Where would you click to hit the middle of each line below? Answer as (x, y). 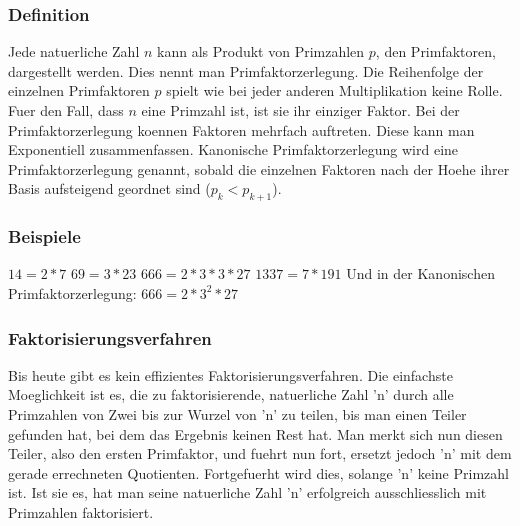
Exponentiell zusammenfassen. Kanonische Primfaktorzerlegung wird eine (233, 149)
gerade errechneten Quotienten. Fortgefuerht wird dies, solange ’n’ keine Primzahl (258, 472)
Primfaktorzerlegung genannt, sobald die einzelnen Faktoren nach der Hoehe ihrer (259, 168)
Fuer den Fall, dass (66, 110)
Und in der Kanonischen (420, 273)
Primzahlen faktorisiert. (81, 511)
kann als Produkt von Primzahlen (261, 51)
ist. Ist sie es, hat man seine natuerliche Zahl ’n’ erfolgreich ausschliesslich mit (247, 492)
